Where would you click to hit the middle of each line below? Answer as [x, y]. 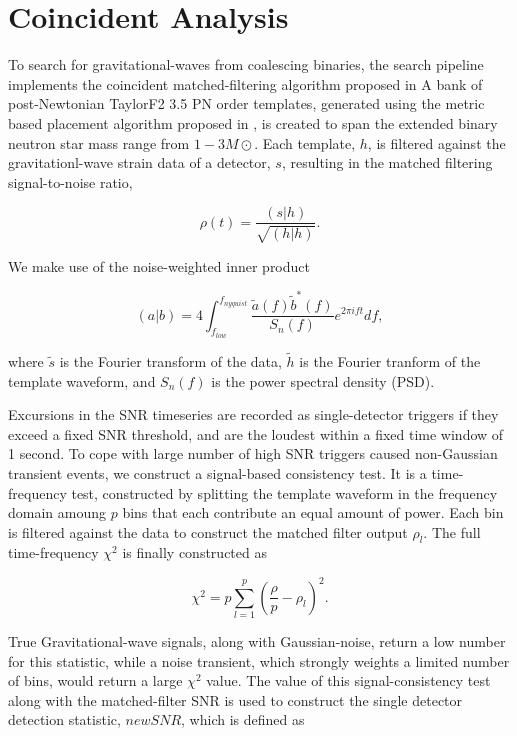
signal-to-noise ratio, [70, 181]
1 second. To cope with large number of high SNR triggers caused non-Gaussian [253, 453]
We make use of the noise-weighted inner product [159, 265]
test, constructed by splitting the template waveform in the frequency [284, 492]
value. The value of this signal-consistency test [348, 680]
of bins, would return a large [95, 680]
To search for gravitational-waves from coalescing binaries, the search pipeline [246, 64]
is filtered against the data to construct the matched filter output [208, 531]
